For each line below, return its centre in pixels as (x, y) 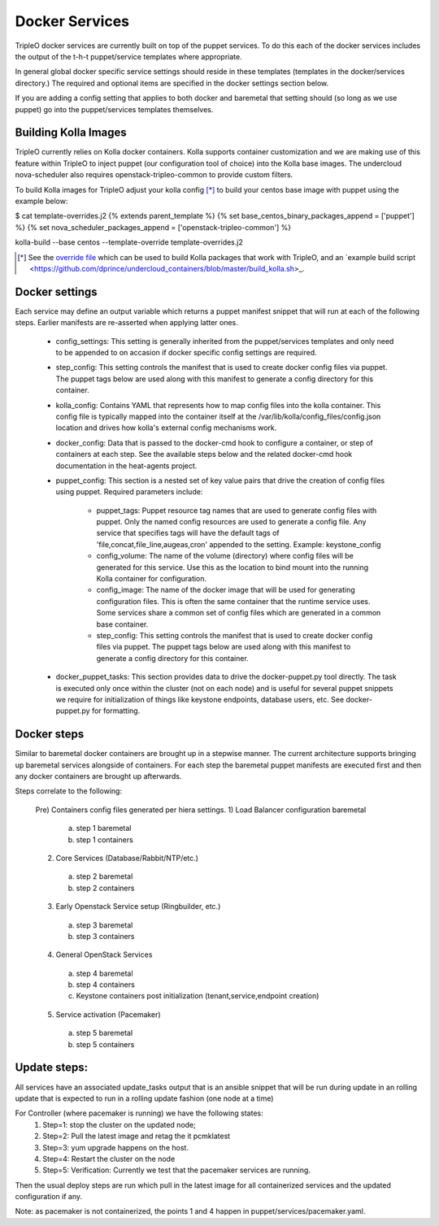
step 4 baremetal (104, 973)
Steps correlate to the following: (68, 791)
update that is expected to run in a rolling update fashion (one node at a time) (144, 1098)
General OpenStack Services (104, 954)
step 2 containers (105, 888)
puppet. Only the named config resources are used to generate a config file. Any (231, 522)
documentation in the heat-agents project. (126, 465)
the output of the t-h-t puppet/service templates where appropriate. (129, 56)
